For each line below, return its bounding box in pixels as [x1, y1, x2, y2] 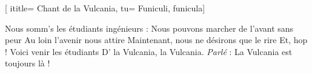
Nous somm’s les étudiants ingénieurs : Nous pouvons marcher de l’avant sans [5, 22, 294, 34]
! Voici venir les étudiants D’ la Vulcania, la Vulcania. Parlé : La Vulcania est [5, 45, 293, 57]
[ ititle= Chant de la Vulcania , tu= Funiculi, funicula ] [5, 2, 205, 14]
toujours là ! [5, 57, 50, 69]
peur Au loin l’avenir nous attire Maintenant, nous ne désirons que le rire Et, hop [5, 34, 308, 46]
